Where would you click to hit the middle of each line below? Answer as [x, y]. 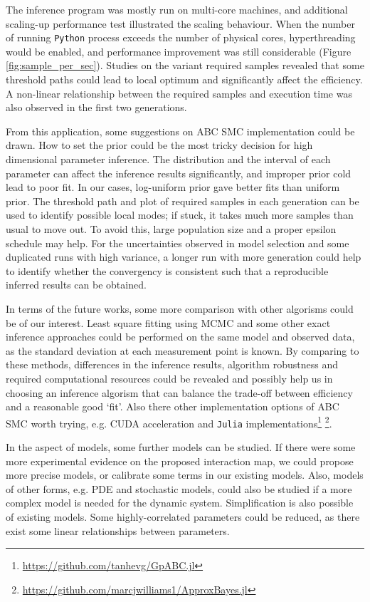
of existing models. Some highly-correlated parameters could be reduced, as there [183, 516]
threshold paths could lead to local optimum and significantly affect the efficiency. [184, 79]
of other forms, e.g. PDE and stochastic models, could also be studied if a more [179, 488]
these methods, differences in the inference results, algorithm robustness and [172, 364]
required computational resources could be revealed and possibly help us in [169, 378]
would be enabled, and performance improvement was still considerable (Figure [179, 51]
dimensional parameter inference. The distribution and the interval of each [168, 159]
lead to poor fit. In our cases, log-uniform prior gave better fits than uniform [173, 187]
